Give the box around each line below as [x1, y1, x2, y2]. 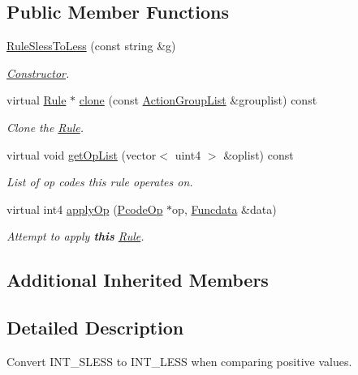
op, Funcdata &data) [172, 200, 277, 217]
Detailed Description [6, 315, 184, 340]
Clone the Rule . [6, 118, 84, 135]
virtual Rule [6, 92, 67, 109]
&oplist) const [223, 146, 294, 163]
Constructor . [6, 64, 70, 81]
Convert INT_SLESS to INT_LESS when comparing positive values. [6, 352, 352, 369]
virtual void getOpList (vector [6, 146, 157, 163]
